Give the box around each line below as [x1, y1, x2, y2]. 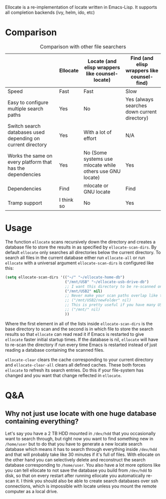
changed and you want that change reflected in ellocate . [5, 372, 122, 378]
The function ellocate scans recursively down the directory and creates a [5, 239, 156, 245]
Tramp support [7, 199, 42, 206]
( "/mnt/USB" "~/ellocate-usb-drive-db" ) [65, 279, 149, 284]
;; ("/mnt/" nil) [65, 307, 100, 312]
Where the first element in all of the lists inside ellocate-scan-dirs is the [5, 320, 153, 326]
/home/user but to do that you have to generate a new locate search [5, 441, 142, 447]
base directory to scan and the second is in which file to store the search [5, 326, 154, 332]
